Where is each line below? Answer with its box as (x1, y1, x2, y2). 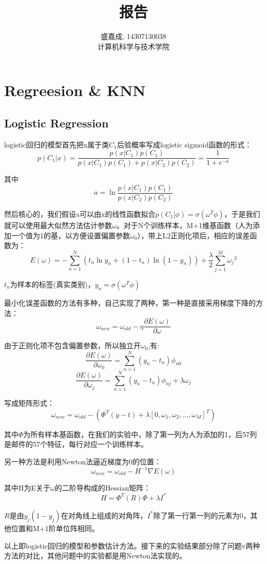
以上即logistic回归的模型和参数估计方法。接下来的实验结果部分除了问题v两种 (4, 540, 260, 551)
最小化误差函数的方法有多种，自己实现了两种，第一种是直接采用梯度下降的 (4, 297, 256, 308)
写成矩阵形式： (4, 398, 54, 408)
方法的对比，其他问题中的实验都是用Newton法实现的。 (4, 550, 187, 561)
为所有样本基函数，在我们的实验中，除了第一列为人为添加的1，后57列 (23, 428, 257, 439)
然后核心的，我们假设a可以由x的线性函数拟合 (4, 209, 156, 219)
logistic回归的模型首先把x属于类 (4, 139, 109, 149)
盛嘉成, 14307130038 (101, 31, 166, 42)
